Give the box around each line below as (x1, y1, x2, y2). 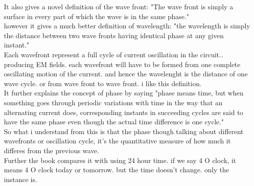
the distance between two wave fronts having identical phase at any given (4, 30, 224, 40)
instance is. (4, 174, 37, 184)
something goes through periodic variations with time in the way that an (4, 97, 223, 107)
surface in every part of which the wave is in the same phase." (4, 11, 189, 21)
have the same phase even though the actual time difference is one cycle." (4, 116, 224, 127)
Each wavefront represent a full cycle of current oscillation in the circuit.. (4, 49, 223, 59)
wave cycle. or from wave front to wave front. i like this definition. (4, 78, 202, 88)
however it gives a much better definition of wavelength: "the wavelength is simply (4, 21, 250, 31)
